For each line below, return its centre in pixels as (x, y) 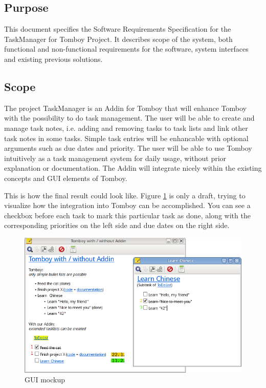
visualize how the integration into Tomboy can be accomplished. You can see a (127, 205)
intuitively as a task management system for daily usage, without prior (115, 158)
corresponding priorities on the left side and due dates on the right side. (117, 225)
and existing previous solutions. (53, 59)
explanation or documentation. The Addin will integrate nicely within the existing (133, 168)
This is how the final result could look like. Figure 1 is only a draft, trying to (125, 195)
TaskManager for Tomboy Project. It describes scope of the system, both (118, 39)
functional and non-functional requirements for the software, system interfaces (126, 49)
